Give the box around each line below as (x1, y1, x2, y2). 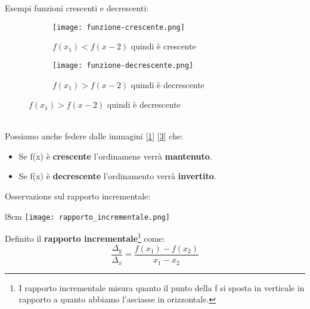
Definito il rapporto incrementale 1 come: (5, 230, 165, 244)
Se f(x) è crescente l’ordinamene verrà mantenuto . (18, 149, 212, 162)
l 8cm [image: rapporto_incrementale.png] (5, 210, 170, 222)
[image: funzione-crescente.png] (52, 23, 185, 32)
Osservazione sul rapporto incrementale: (5, 190, 151, 202)
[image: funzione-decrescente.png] (52, 61, 194, 70)
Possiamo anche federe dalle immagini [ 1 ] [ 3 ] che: (5, 130, 184, 142)
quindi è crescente (131, 40, 196, 52)
